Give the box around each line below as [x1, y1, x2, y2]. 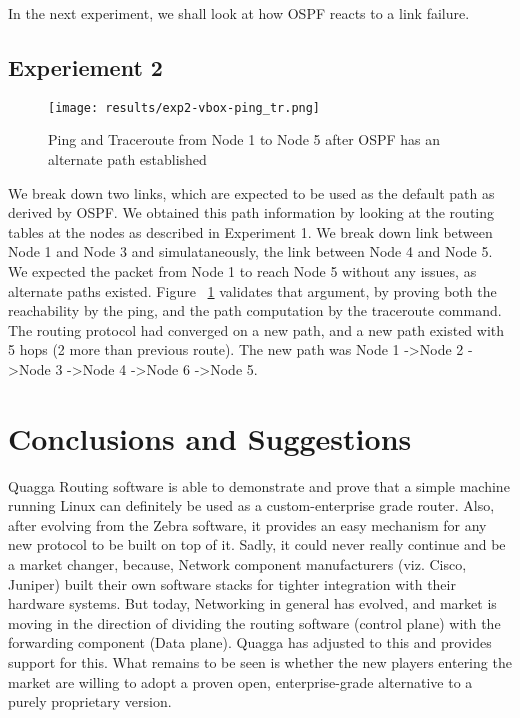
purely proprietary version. [8, 691, 172, 712]
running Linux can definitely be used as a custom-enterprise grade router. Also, [8, 495, 495, 516]
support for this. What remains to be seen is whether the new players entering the [8, 652, 512, 673]
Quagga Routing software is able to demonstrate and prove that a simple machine [8, 475, 510, 496]
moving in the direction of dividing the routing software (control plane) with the [8, 612, 501, 633]
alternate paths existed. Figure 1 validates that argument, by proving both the [8, 280, 497, 301]
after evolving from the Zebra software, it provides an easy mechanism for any [8, 514, 487, 535]
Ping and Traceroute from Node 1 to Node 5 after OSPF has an [48, 129, 441, 150]
